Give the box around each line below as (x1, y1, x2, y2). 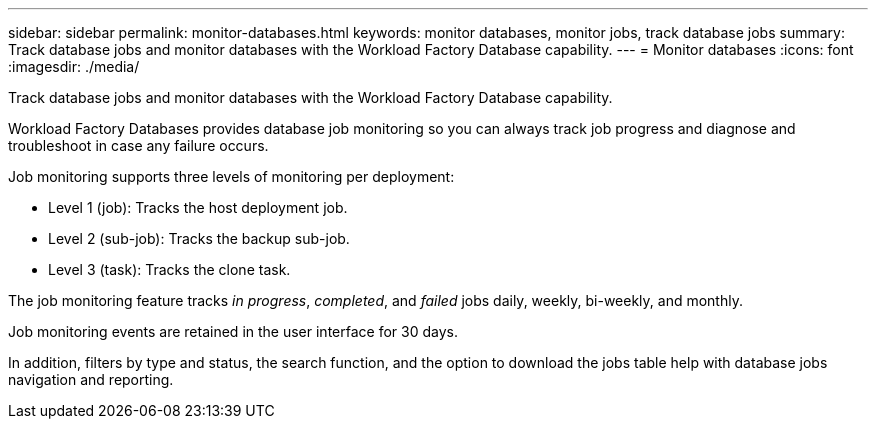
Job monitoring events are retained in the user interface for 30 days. (8, 323, 458, 340)
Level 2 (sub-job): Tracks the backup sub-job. (48, 230, 350, 247)
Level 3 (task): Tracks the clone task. (48, 261, 291, 278)
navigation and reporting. (8, 371, 174, 388)
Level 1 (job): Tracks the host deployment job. (48, 199, 348, 216)
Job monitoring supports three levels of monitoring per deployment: (8, 168, 455, 185)
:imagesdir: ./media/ (8, 58, 140, 75)
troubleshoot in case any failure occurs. (8, 137, 269, 154)
